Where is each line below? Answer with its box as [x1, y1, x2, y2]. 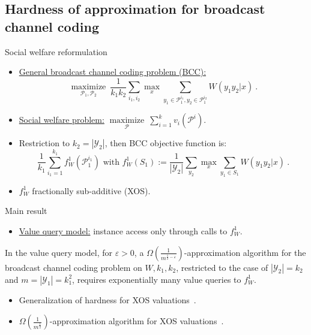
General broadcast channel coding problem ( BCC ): [19, 65, 207, 78]
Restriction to [19, 137, 70, 149]
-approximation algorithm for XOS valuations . [49, 315, 224, 327]
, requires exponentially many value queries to [72, 273, 241, 285]
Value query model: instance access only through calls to [19, 224, 228, 237]
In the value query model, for [5, 246, 112, 258]
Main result [5, 204, 47, 217]
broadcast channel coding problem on [5, 261, 142, 273]
